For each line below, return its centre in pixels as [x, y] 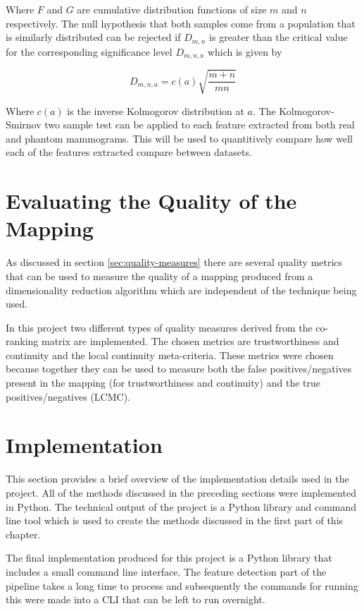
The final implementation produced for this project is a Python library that [169, 558]
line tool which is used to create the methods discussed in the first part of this [175, 520]
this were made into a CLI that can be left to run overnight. [136, 599]
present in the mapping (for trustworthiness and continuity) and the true [163, 383]
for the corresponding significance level [89, 51]
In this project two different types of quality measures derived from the [159, 327]
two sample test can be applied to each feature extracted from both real [200, 125]
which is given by [245, 51]
